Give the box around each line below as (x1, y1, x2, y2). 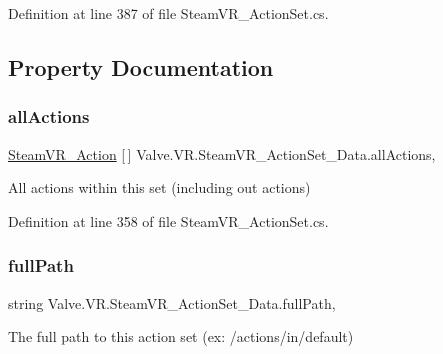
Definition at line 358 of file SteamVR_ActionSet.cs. (8, 210, 329, 231)
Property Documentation (8, 51, 274, 82)
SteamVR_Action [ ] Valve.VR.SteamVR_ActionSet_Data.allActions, (8, 143, 436, 164)
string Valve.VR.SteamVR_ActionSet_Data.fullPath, (8, 292, 336, 313)
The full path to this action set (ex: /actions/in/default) (8, 326, 354, 347)
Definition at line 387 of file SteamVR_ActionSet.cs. (8, 3, 329, 23)
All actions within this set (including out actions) (8, 177, 311, 198)
